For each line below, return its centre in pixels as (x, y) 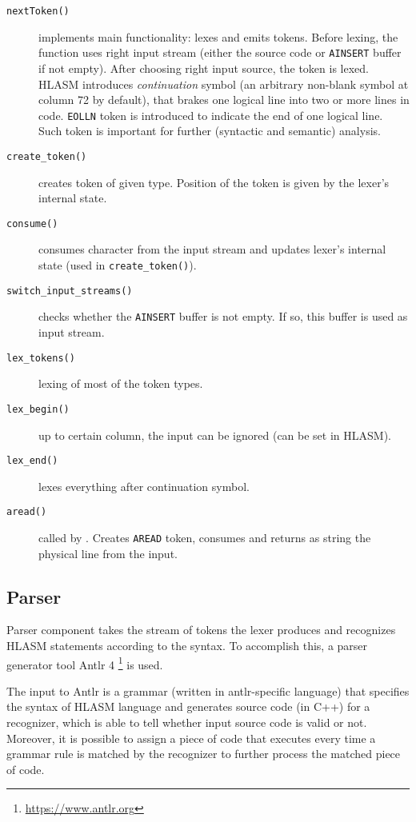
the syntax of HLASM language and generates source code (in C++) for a (188, 706)
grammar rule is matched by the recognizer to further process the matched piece (204, 754)
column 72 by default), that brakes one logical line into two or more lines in (224, 100)
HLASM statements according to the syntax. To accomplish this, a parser (187, 646)
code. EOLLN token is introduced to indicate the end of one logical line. (211, 115)
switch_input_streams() (70, 291)
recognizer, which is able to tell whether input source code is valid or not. (187, 722)
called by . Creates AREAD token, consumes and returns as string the (205, 537)
